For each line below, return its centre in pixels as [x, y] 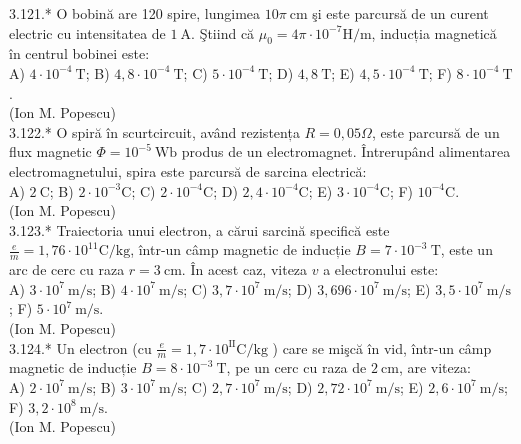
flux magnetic [50, 151]
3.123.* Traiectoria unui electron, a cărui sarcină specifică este [199, 229]
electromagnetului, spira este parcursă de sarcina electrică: [188, 170]
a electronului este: [381, 269]
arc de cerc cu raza [67, 269]
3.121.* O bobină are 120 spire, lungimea [135, 13]
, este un [466, 249]
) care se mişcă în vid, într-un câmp [382, 347]
